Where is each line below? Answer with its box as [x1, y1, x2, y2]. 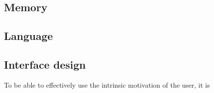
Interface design [4, 56, 86, 72]
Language [4, 28, 53, 43]
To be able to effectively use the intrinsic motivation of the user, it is [4, 79, 210, 90]
